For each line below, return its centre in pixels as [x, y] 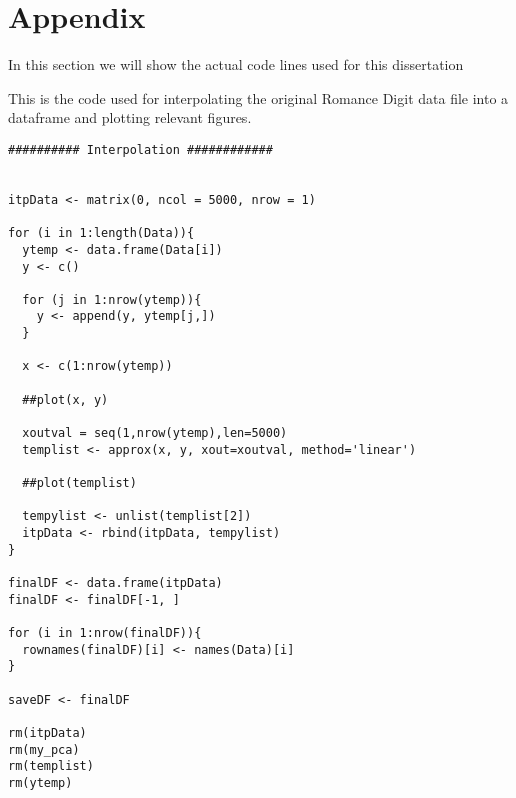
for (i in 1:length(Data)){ [101, 233]
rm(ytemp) [40, 782]
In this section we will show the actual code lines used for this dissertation [236, 64]
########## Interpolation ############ [140, 149]
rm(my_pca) [44, 749]
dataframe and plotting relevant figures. [130, 117]
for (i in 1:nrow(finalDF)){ [105, 632]
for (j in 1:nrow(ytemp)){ [112, 299]
